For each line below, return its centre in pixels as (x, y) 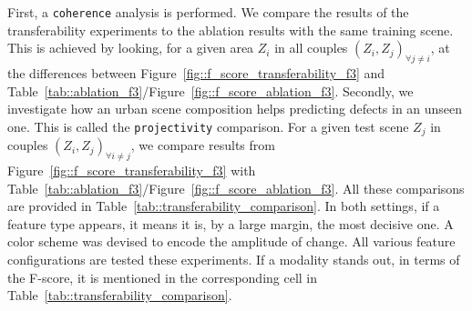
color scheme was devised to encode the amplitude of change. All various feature (231, 241)
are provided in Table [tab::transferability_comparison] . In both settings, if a (224, 206)
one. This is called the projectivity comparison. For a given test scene (208, 126)
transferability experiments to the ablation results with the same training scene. (231, 30)
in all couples (311, 48)
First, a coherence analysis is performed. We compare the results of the (208, 12)
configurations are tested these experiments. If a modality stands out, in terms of (234, 260)
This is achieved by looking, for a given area (131, 48)
